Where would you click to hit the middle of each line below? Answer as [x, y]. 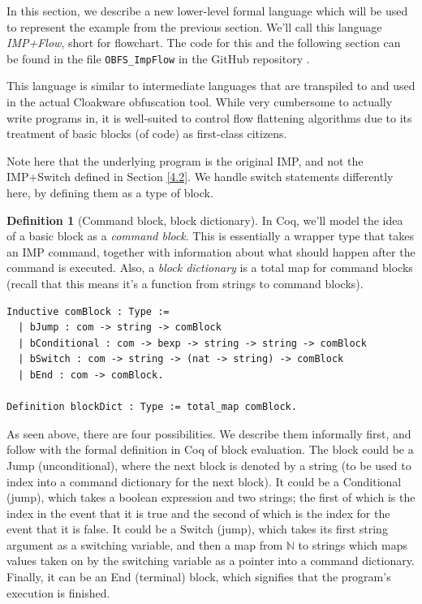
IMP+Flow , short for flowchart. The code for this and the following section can [204, 43]
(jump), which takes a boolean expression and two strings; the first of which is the [211, 497]
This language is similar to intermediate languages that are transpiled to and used [211, 86]
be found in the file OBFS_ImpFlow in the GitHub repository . [158, 58]
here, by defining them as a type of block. [110, 192]
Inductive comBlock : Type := [88, 311]
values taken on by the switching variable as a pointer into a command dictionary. [211, 561]
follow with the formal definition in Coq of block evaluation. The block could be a [210, 449]
